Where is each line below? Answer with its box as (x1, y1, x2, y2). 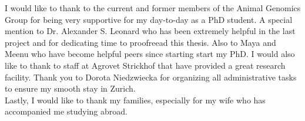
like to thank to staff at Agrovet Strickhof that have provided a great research (5, 59, 286, 71)
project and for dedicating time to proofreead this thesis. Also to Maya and (5, 36, 276, 48)
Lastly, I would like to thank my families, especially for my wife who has (5, 93, 266, 106)
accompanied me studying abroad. (5, 105, 128, 117)
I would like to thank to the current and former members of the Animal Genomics (5, 2, 301, 14)
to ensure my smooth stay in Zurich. (5, 82, 136, 95)
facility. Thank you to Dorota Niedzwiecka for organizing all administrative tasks (5, 70, 297, 83)
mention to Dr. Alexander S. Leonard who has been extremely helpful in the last (5, 25, 296, 37)
